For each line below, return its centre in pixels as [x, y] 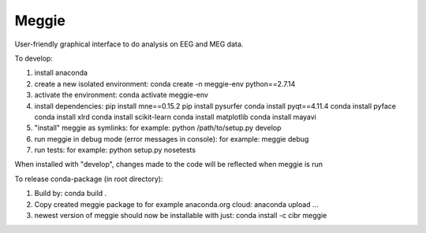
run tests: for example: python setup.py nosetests [115, 150]
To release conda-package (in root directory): [89, 179]
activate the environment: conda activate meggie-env [121, 95]
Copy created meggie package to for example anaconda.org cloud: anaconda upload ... [176, 204]
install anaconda [61, 73]
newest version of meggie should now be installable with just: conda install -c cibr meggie [181, 216]
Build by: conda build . [71, 194]
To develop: [34, 58]
